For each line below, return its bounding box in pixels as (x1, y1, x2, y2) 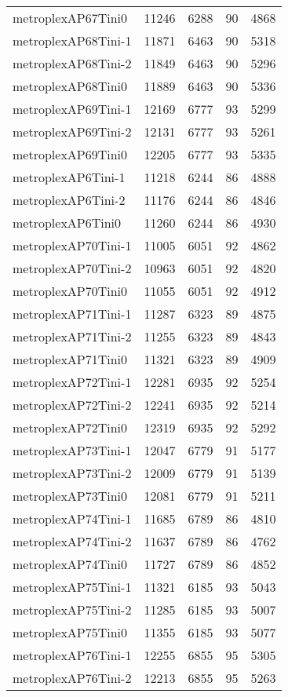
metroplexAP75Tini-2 (13, 600, 132, 619)
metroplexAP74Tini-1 (13, 509, 132, 527)
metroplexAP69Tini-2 (13, 122, 132, 140)
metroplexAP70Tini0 (13, 282, 128, 300)
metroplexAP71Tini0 (13, 350, 128, 368)
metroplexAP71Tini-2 (13, 327, 132, 345)
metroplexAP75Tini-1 (13, 578, 132, 596)
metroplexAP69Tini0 (13, 145, 128, 163)
